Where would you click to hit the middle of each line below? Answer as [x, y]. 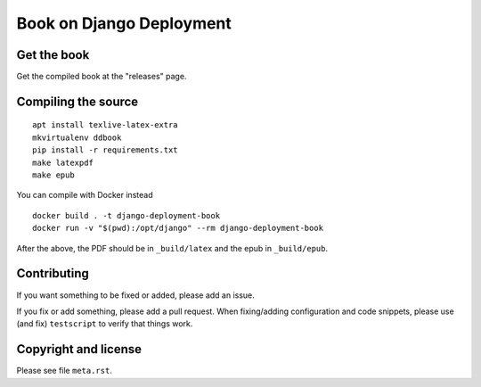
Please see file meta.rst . [65, 371]
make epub [53, 175]
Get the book [53, 55]
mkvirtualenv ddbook [77, 137]
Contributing [53, 273]
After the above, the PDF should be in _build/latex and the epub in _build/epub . [172, 248]
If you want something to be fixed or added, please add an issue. [136, 295]
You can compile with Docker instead [85, 195]
